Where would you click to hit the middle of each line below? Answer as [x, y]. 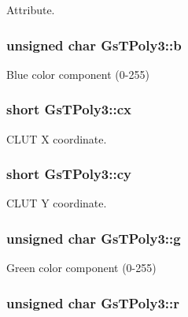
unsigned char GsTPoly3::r [93, 302]
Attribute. [31, 9]
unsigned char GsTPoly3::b [94, 45]
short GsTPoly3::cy [69, 174]
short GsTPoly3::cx [69, 109]
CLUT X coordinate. [57, 138]
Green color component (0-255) [81, 268]
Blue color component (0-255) [78, 74]
